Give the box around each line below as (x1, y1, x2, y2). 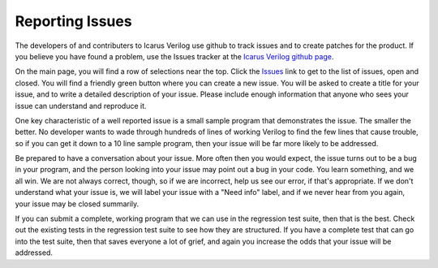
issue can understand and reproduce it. (15, 101, 147, 110)
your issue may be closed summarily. (15, 199, 140, 209)
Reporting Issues (15, 12, 133, 30)
